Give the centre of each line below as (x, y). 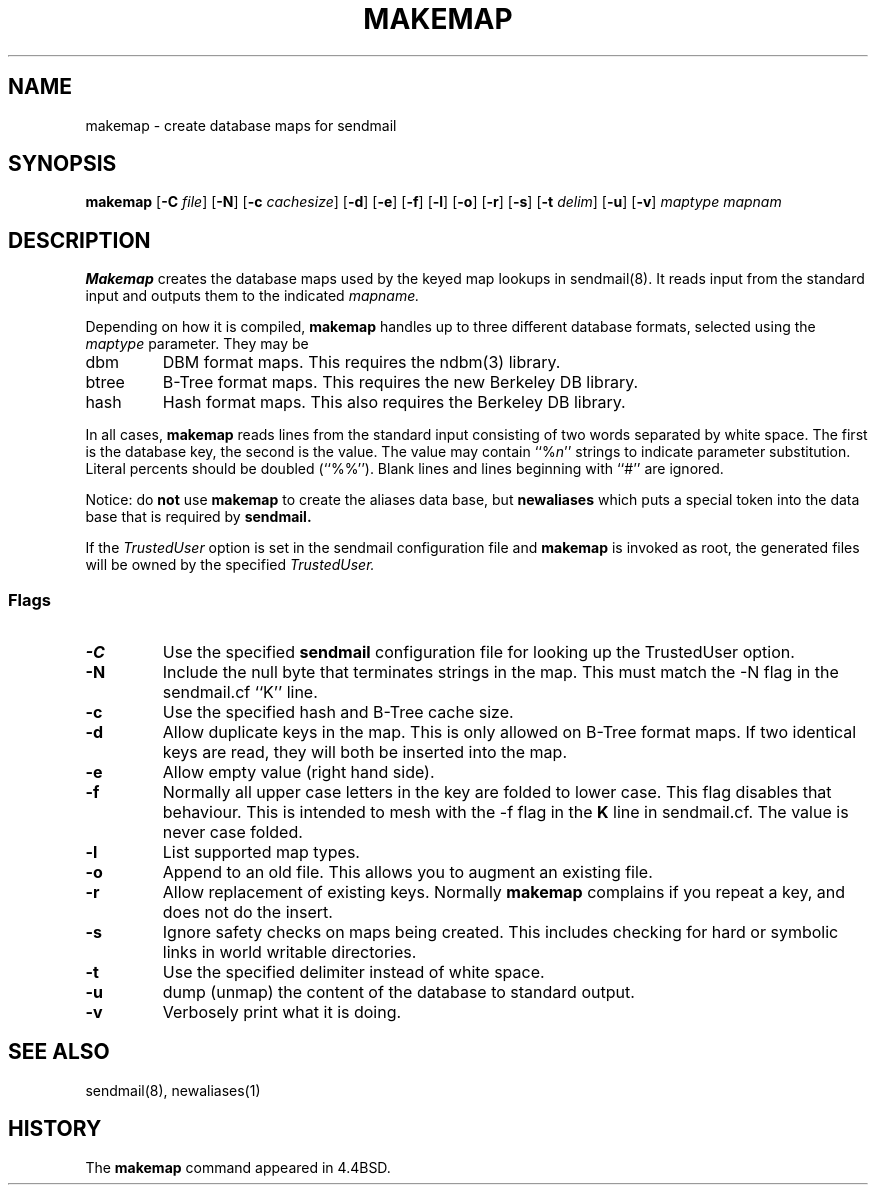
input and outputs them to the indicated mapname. (252, 296)
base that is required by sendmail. (198, 517)
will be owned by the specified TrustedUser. (230, 565)
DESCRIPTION (79, 240)
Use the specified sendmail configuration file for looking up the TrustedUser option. (478, 652)
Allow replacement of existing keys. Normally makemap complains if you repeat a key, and (504, 892)
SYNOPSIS (62, 164)
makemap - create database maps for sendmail (241, 125)
